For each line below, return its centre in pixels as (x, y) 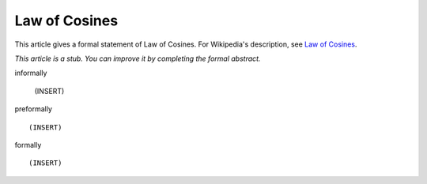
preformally (34, 109)
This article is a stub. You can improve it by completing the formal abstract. (138, 58)
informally (31, 73)
